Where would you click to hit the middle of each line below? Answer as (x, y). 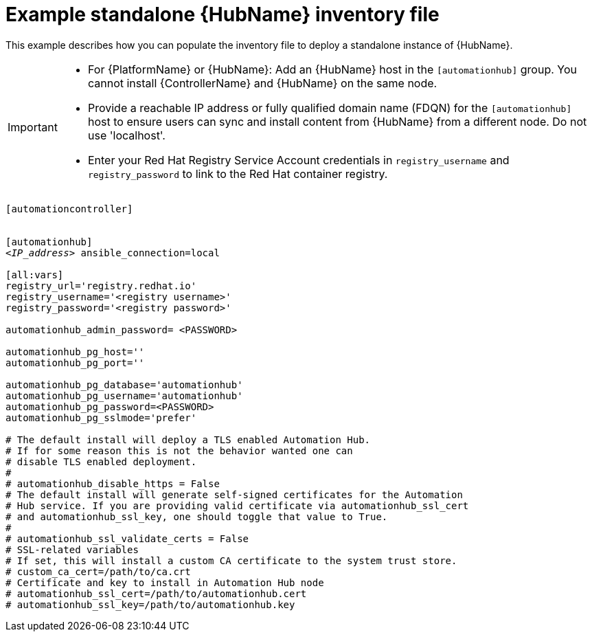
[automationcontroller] (69, 209)
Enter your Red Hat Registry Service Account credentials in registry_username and (298, 160)
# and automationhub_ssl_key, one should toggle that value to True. (197, 516)
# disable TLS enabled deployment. (101, 461)
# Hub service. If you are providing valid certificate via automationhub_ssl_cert (237, 505)
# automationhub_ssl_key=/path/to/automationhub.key (150, 604)
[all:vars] (35, 275)
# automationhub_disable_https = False (113, 483)
